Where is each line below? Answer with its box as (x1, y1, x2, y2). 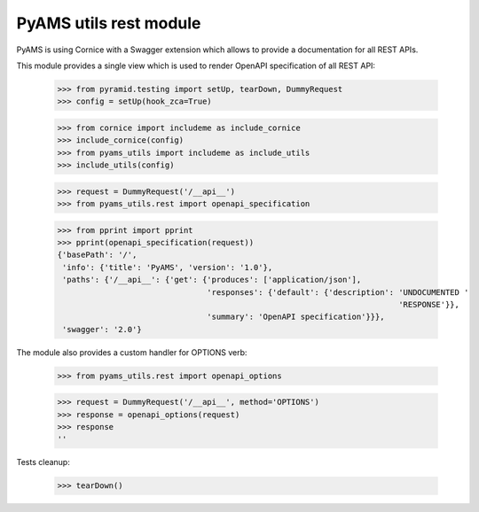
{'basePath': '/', (57, 250, 137, 260)
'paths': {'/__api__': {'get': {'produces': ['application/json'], (62, 275, 362, 285)
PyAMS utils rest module (16, 13, 201, 33)
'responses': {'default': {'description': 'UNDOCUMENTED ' (207, 287, 469, 297)
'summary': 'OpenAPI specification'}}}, (207, 312, 385, 322)
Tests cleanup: (16, 457, 70, 468)
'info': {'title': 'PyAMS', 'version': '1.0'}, (62, 262, 273, 272)
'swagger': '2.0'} (62, 324, 142, 334)
